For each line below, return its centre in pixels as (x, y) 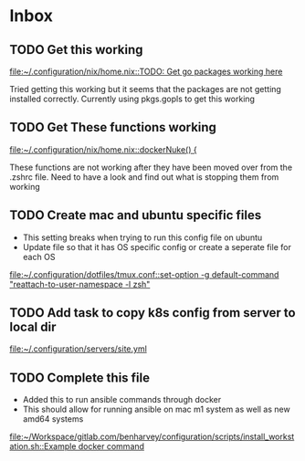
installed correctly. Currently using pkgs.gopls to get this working (132, 99)
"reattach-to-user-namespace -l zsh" (80, 284)
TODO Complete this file (80, 377)
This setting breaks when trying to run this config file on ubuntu (142, 237)
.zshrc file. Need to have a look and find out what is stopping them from (144, 177)
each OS (39, 257)
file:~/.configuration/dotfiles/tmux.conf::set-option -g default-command (144, 274)
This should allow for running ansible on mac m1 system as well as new (156, 409)
